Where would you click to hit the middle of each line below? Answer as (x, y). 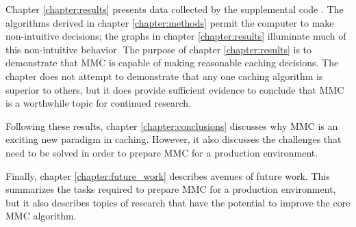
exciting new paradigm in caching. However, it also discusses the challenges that (174, 139)
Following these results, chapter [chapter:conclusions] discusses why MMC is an (172, 125)
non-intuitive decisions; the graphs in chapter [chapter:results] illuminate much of (176, 36)
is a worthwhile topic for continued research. (98, 103)
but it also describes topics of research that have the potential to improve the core (178, 202)
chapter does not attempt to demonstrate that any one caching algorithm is (164, 76)
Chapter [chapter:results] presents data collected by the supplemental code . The (175, 9)
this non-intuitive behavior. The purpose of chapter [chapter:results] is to (159, 49)
